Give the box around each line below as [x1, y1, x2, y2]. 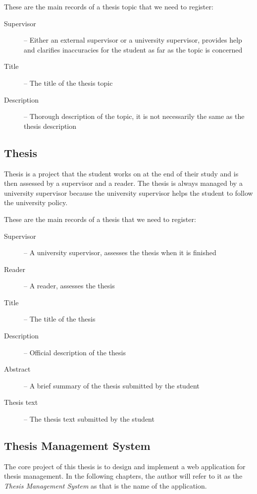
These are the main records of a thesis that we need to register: [4, 214, 196, 224]
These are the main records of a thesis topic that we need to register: [4, 1, 213, 11]
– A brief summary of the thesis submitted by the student [24, 380, 200, 390]
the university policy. [4, 197, 68, 208]
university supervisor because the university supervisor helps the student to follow [4, 187, 253, 198]
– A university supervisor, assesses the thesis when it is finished [24, 247, 216, 258]
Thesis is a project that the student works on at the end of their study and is [4, 168, 239, 178]
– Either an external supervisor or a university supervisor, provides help [24, 35, 242, 45]
